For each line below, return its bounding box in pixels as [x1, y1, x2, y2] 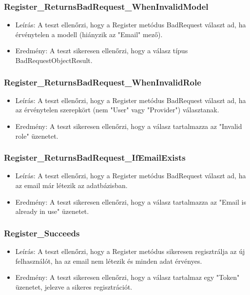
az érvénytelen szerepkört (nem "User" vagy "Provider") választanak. [15, 105, 219, 115]
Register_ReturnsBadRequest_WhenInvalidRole [4, 76, 201, 88]
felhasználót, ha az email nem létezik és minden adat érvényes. [15, 255, 202, 266]
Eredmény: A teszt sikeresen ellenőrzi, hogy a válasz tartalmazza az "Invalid [15, 121, 242, 131]
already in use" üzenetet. [15, 206, 89, 216]
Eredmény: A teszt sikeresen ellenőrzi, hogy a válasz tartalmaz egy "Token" [15, 272, 240, 282]
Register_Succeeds [4, 227, 80, 239]
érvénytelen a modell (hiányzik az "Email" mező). [15, 29, 163, 39]
